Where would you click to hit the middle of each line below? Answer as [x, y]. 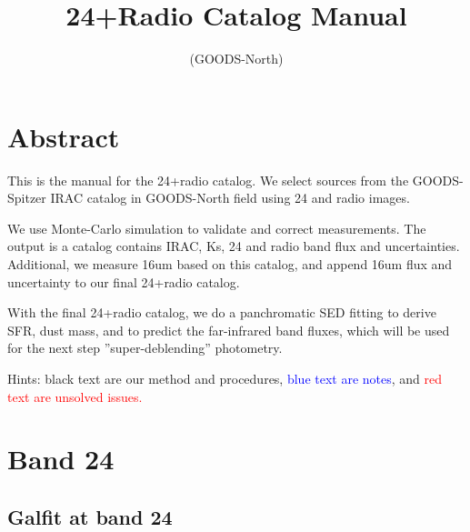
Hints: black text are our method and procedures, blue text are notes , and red [225, 378]
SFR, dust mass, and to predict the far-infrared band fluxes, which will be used [229, 330]
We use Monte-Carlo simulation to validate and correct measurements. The [217, 228]
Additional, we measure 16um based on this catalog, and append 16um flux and [230, 264]
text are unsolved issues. [75, 396]
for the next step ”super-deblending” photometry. [145, 348]
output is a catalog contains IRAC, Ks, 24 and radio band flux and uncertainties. [234, 246]
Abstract [64, 136]
